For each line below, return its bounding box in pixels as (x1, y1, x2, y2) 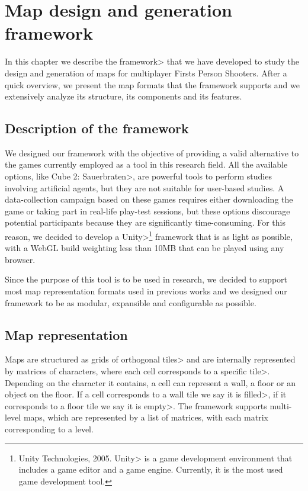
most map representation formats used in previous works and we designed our (5, 285, 287, 297)
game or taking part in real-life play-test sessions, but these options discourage (5, 204, 290, 217)
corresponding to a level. (5, 423, 94, 435)
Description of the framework (5, 119, 189, 137)
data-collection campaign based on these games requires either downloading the (5, 193, 293, 206)
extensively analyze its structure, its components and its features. (5, 90, 242, 102)
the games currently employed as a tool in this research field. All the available (5, 158, 288, 171)
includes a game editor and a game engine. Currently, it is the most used (18, 463, 283, 476)
